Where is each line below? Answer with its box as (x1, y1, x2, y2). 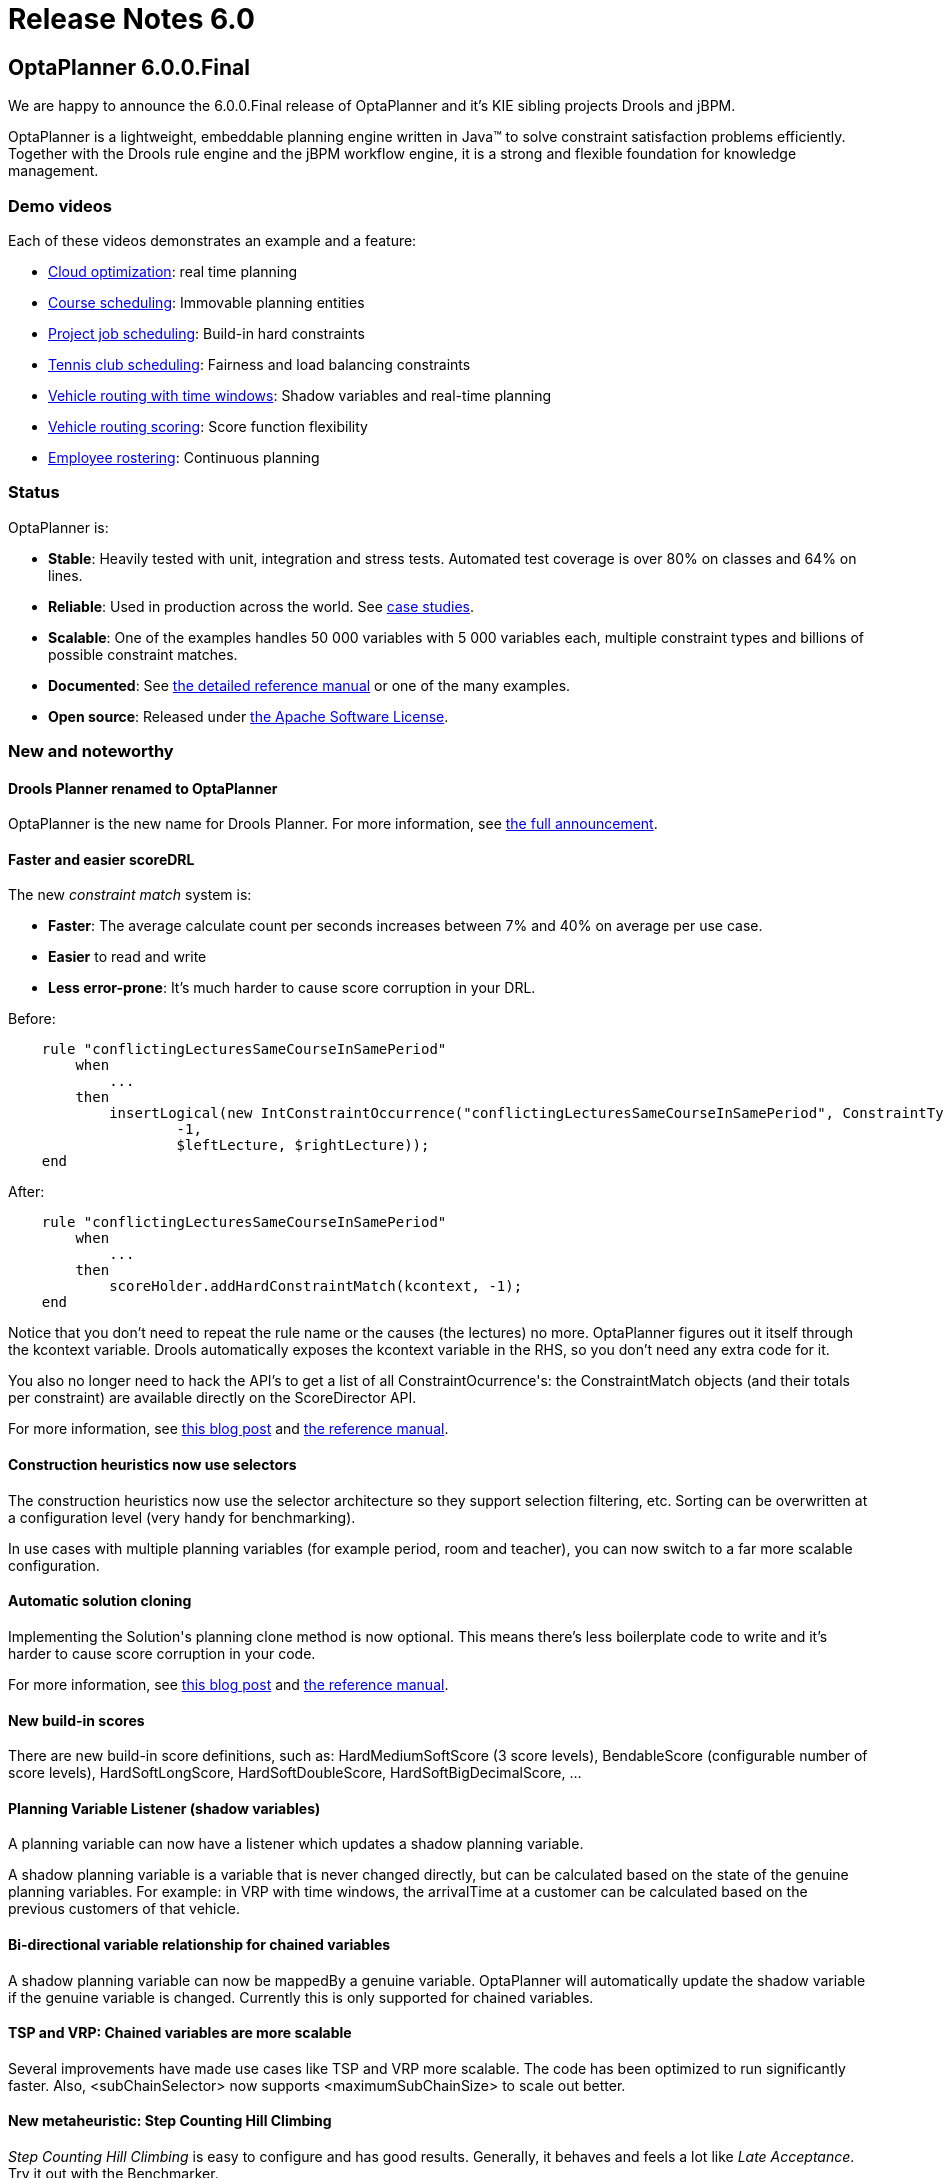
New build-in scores (8, 1711, 145, 1729)
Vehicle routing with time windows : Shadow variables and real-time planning (48, 386, 551, 404)
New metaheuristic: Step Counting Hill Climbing (8, 2112, 332, 2130)
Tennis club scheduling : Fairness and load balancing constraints (48, 355, 471, 373)
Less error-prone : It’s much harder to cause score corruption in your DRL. (48, 979, 536, 997)
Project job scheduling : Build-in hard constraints (48, 324, 365, 342)
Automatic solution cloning (8, 1592, 192, 1610)
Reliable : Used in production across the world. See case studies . (48, 597, 475, 615)
